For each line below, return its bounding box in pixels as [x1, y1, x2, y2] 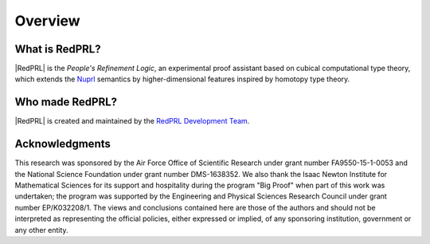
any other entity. [14, 225, 68, 234]
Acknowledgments [14, 137, 111, 151]
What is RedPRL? [14, 42, 101, 56]
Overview [14, 12, 80, 30]
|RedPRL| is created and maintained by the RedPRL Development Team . [14, 116, 250, 126]
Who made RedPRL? [14, 96, 118, 109]
